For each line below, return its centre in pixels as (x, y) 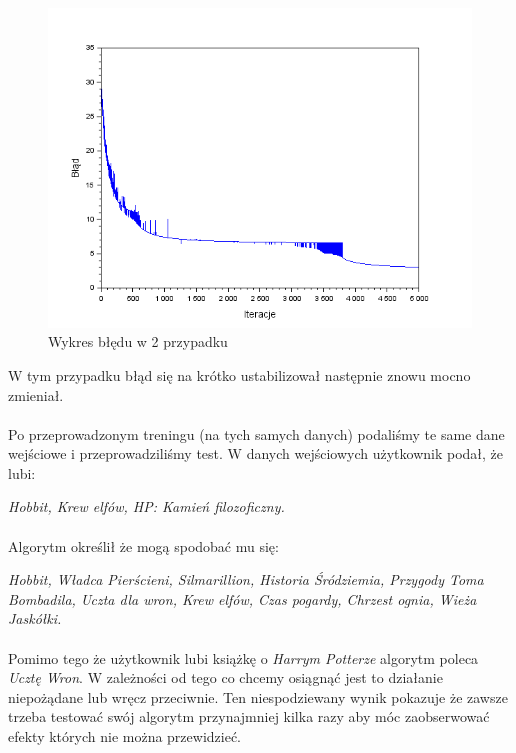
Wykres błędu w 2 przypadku (138, 341)
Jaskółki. (35, 618)
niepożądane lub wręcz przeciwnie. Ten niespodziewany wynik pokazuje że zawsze (258, 696)
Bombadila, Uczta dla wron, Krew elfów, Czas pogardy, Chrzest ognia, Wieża (242, 598)
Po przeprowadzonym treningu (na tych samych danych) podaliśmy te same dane (256, 433)
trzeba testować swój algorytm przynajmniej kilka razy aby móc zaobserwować (249, 716)
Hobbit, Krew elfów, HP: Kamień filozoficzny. (146, 506)
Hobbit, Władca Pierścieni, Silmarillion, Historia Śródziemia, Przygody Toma (246, 579)
